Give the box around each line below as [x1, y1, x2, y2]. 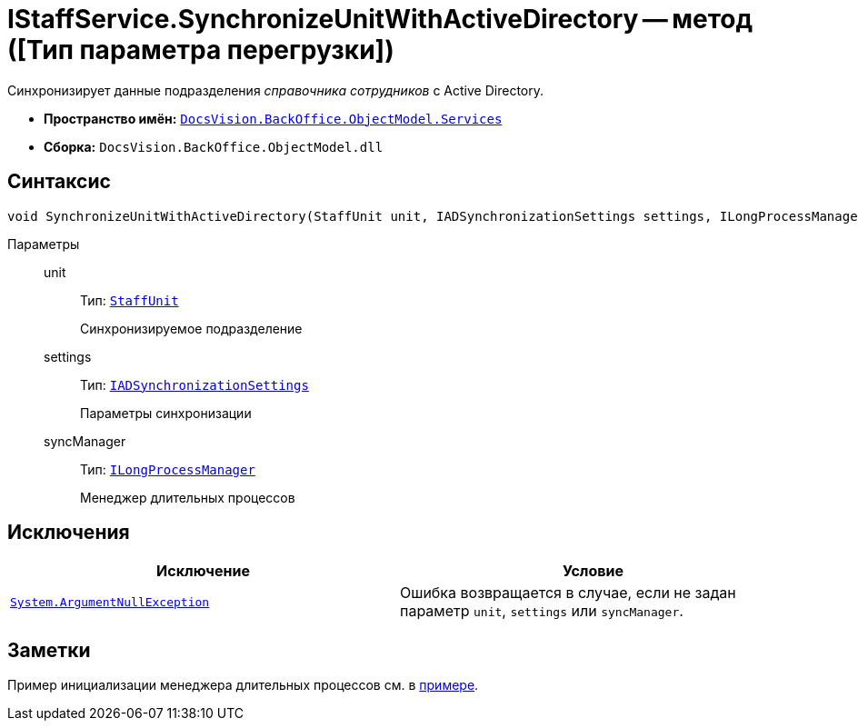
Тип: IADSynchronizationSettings [80, 376, 309, 393]
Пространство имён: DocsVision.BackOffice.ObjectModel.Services [44, 110, 503, 126]
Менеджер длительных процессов [80, 489, 295, 505]
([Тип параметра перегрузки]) [7, 35, 394, 65]
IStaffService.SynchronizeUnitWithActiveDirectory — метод [7, 4, 753, 35]
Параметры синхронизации [80, 404, 252, 421]
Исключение [156, 562, 250, 581]
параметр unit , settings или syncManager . [400, 602, 683, 621]
